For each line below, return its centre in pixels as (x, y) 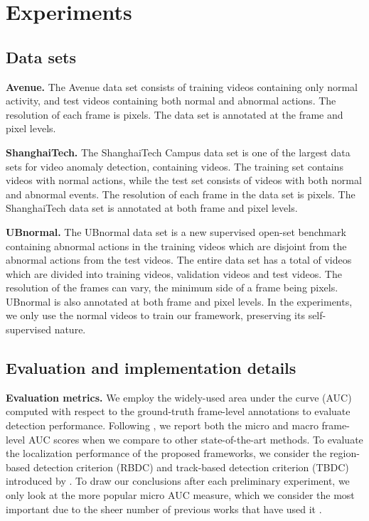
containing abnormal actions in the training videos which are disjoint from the (176, 246)
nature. (70, 329)
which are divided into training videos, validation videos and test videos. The (174, 273)
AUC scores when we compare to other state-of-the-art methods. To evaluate (196, 439)
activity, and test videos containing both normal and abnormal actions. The (171, 101)
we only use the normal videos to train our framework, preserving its (155, 315)
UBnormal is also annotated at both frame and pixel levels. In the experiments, (179, 301)
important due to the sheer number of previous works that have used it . (164, 509)
